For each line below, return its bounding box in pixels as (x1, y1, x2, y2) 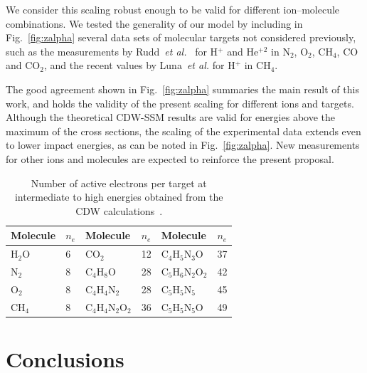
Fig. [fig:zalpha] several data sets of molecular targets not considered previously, (6, 30, 356, 45)
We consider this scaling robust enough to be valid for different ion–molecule (6, 2, 340, 16)
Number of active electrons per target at (31, 175, 207, 190)
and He (227, 43, 259, 58)
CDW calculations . (75, 203, 163, 218)
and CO (6, 58, 41, 73)
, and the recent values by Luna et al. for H (43, 58, 235, 73)
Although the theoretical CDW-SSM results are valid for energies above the (6, 110, 336, 125)
